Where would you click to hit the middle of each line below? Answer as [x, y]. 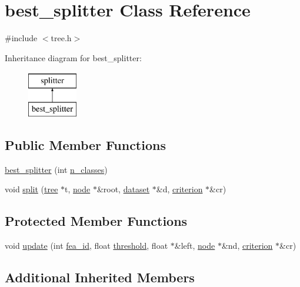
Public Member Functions [85, 144]
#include [21, 38]
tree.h [61, 38]
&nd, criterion [247, 246]
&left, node [195, 246]
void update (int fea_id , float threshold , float [86, 246]
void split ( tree [31, 189]
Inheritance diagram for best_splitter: [73, 57]
